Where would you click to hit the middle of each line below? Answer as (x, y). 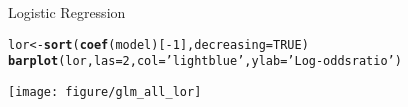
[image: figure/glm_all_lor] (105, 91)
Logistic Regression (67, 12)
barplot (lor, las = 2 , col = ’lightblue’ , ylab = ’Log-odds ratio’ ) (205, 61)
